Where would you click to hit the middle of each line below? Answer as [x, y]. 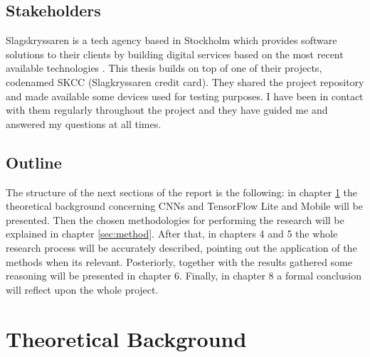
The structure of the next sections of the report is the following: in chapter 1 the [181, 192]
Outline [34, 162]
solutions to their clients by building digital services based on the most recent [175, 54]
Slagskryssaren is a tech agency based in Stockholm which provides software [171, 40]
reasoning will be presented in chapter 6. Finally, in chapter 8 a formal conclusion [184, 276]
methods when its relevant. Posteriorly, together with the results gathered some [179, 261]
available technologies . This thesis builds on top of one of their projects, [164, 68]
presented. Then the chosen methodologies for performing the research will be [175, 219]
